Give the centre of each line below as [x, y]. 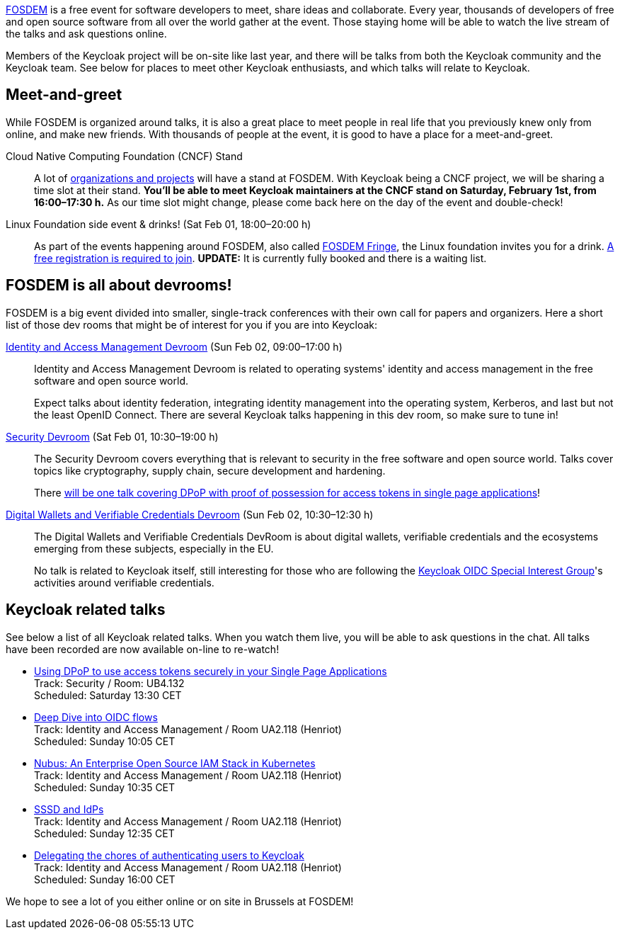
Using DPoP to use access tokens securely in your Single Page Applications [211, 671]
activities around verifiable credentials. [124, 582]
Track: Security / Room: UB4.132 [109, 683]
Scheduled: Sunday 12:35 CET [104, 833]
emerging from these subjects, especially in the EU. [154, 548]
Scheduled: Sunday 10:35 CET [105, 787]
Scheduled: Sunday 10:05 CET [105, 741]
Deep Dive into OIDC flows [96, 717]
